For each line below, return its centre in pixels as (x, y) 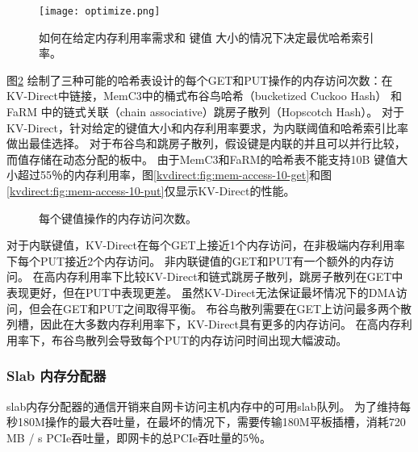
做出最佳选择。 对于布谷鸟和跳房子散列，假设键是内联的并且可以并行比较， (206, 143)
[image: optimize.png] (100, 11)
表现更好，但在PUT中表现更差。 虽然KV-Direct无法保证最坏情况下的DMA (201, 292)
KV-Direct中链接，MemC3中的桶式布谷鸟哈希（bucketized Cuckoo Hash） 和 (204, 96)
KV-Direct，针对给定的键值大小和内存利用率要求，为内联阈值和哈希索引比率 (208, 127)
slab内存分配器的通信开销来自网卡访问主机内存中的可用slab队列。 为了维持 (203, 406)
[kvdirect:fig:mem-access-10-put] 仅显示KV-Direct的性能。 (151, 190)
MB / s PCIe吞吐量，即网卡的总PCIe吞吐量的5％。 (139, 437)
